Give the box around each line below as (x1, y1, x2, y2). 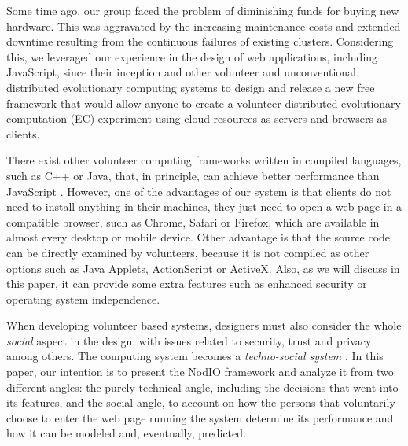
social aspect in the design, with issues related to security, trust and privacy (6, 332, 372, 348)
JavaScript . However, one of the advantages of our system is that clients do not (6, 182, 391, 199)
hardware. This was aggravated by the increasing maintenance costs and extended (6, 17, 401, 34)
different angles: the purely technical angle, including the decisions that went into (6, 378, 399, 395)
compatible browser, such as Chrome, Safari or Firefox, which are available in (6, 213, 380, 230)
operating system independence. (6, 290, 160, 307)
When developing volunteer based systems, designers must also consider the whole (6, 317, 402, 334)
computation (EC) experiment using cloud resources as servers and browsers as (6, 110, 388, 127)
